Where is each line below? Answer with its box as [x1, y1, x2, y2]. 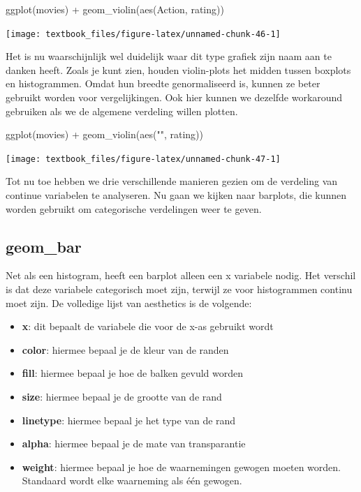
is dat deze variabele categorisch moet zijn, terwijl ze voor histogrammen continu [6, 282, 353, 297]
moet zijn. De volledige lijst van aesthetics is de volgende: [6, 295, 252, 310]
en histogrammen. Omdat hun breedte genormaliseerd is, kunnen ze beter [6, 76, 321, 91]
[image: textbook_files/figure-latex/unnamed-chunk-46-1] [6, 29, 281, 39]
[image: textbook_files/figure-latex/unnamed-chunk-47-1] [6, 154, 281, 164]
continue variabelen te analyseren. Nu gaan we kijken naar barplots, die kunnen [6, 188, 347, 202]
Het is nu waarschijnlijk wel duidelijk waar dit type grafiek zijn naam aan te [6, 49, 332, 64]
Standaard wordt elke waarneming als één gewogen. [22, 473, 242, 488]
